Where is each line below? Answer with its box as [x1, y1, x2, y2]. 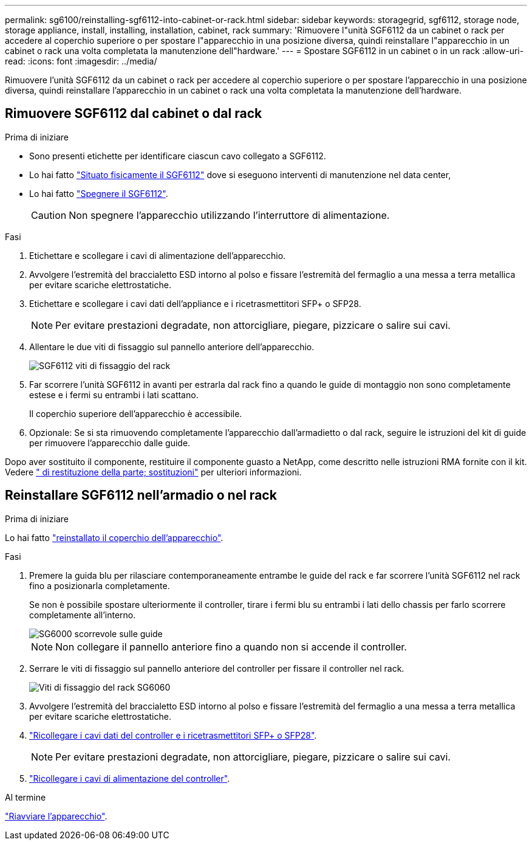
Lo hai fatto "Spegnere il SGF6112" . [29, 188, 168, 199]
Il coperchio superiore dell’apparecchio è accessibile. [29, 408, 242, 419]
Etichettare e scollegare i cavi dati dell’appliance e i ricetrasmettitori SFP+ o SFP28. [29, 298, 361, 309]
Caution [31, 209, 67, 221]
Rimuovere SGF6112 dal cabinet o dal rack [5, 106, 262, 122]
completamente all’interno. [29, 609, 136, 620]
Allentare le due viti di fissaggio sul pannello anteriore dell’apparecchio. [29, 341, 315, 352]
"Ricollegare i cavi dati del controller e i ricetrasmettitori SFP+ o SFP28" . [29, 729, 317, 740]
